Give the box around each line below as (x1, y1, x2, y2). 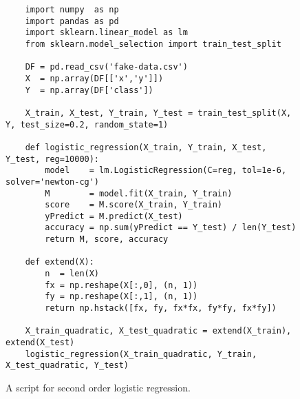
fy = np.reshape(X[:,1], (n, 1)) (45, 291, 198, 302)
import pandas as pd (25, 16, 119, 26)
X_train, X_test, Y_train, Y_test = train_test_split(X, (25, 108, 292, 118)
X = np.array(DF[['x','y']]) (25, 73, 164, 83)
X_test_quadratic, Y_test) (6, 360, 129, 371)
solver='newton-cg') (6, 176, 100, 187)
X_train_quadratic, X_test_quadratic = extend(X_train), (25, 326, 292, 336)
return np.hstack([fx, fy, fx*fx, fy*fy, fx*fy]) (45, 303, 277, 314)
